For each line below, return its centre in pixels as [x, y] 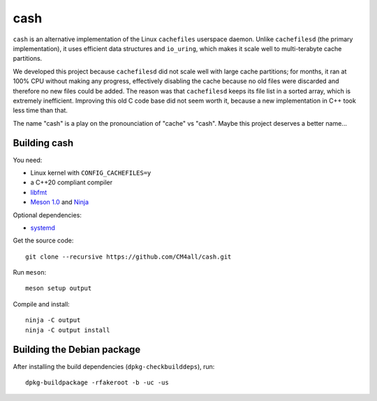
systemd [43, 228]
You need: [28, 160]
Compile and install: [41, 304]
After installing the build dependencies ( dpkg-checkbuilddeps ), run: [114, 366]
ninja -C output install [68, 330]
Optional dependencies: [47, 215]
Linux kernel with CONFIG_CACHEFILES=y [91, 173]
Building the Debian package [77, 350]
